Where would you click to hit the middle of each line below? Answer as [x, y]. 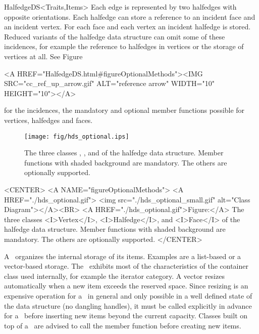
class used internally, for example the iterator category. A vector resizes [114, 276]
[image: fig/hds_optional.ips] [77, 136]
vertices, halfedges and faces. [48, 120]
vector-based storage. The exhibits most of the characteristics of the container [126, 266]
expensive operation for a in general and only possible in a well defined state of [128, 295]
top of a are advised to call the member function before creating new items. [123, 325]
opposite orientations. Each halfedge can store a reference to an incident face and [130, 16]
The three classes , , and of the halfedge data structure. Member [124, 153]
